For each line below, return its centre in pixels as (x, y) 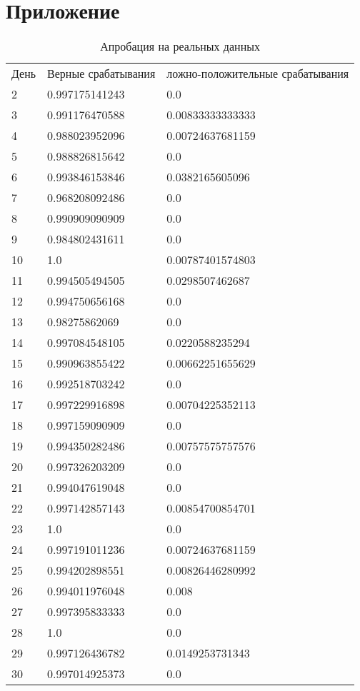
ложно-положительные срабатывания (258, 74)
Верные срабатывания (101, 74)
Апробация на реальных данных (180, 46)
